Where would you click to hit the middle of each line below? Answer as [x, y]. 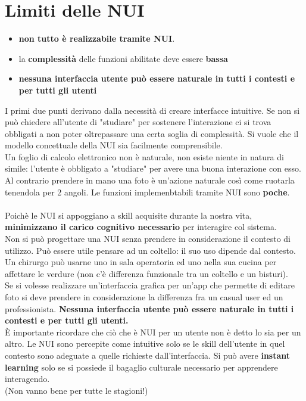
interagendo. [27, 379]
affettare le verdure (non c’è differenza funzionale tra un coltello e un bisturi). [146, 273]
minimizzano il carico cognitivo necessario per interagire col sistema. [141, 227]
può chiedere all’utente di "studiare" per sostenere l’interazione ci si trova [138, 122]
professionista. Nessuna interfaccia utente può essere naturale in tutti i [149, 308]
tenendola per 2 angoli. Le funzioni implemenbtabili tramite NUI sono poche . [147, 192]
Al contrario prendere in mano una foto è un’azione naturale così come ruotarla [150, 180]
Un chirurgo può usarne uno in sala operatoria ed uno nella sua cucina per [141, 262]
